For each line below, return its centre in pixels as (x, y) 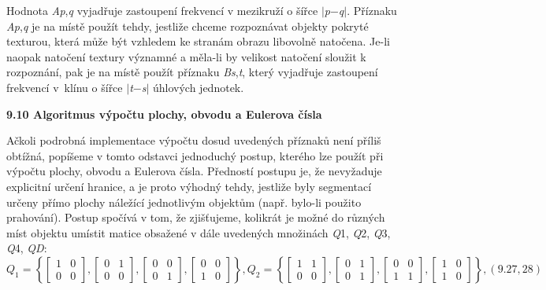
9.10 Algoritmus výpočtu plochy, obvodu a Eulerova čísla (164, 114)
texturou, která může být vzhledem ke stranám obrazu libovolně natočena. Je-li (198, 41)
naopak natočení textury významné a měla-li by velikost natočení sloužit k (186, 56)
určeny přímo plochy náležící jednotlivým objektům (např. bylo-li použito (184, 202)
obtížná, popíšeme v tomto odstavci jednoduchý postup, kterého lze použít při (195, 155)
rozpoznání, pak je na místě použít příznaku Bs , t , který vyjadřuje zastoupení (192, 72)
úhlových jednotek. (198, 87)
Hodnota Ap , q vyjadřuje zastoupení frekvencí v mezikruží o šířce (162, 10)
